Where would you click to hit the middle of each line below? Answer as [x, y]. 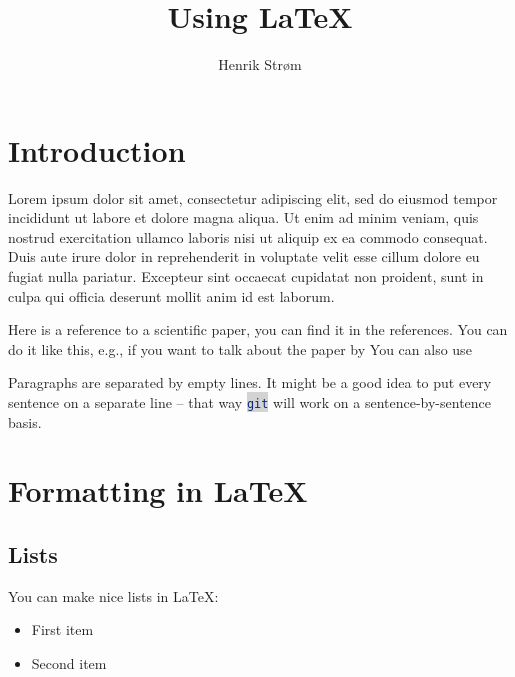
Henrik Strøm [260, 64]
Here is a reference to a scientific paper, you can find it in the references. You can [258, 329]
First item [62, 629]
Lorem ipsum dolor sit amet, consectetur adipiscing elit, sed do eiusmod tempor [253, 197]
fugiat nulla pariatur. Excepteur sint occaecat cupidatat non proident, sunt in [246, 276]
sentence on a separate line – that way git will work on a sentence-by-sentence [250, 402]
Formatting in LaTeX [158, 490]
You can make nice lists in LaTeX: [113, 595]
